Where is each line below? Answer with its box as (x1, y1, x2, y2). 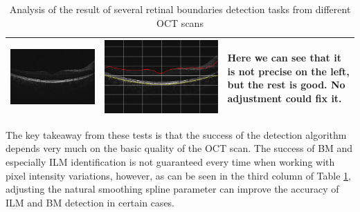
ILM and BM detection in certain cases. (6, 195, 175, 209)
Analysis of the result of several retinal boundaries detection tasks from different (9, 2, 351, 16)
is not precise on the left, (227, 64, 350, 78)
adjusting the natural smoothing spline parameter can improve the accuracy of (6, 182, 339, 196)
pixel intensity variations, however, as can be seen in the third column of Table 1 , (6, 168, 351, 182)
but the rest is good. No (227, 77, 345, 92)
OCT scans (156, 15, 204, 30)
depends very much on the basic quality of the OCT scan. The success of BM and (6, 141, 353, 155)
